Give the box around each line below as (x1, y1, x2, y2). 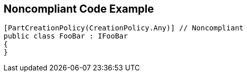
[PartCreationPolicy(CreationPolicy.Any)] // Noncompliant (4, 24, 244, 32)
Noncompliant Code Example (4, 3, 154, 15)
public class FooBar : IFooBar (4, 32, 128, 41)
